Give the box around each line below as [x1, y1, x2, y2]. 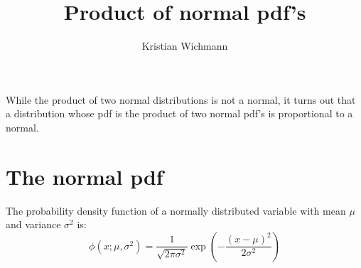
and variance [6, 217, 61, 232]
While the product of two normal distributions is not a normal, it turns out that [6, 92, 356, 107]
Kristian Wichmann [141, 38, 228, 53]
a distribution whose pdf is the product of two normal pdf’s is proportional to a [6, 106, 353, 121]
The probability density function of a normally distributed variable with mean [6, 203, 346, 218]
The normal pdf [6, 161, 163, 191]
